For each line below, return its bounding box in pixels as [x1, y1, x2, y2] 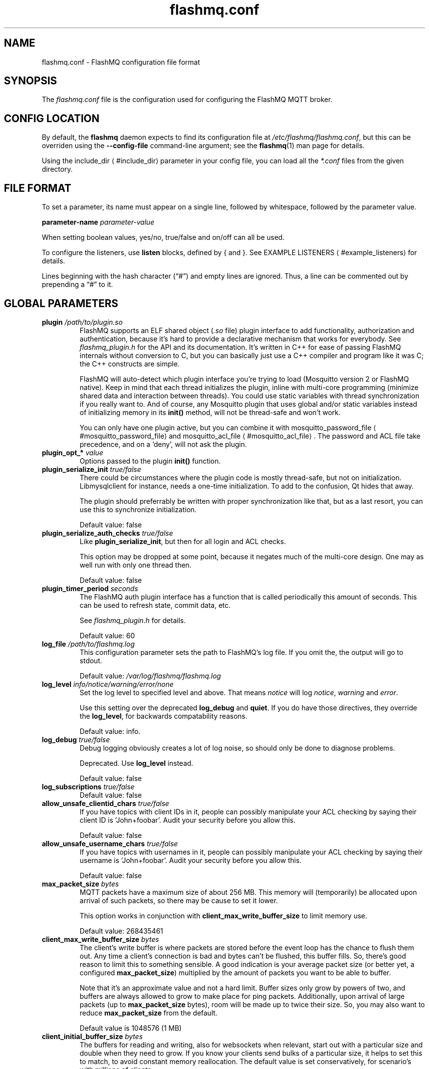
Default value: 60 [79, 631, 135, 640]
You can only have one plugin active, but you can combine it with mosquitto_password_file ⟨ [79, 423, 376, 432]
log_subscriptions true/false [42, 782, 135, 791]
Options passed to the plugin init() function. [79, 456, 221, 465]
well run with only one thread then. [79, 560, 191, 569]
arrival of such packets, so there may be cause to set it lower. [79, 896, 278, 905]
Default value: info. [79, 727, 141, 735]
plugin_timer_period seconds [42, 584, 138, 593]
